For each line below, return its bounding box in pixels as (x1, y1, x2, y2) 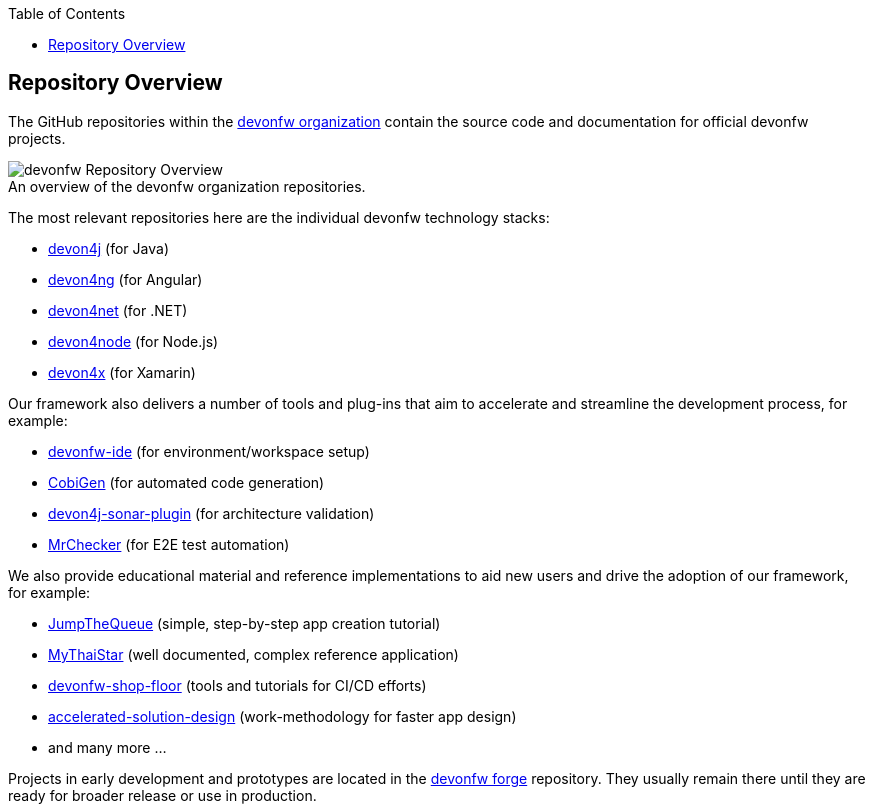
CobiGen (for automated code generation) (48, 473, 325, 491)
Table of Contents (8, 5, 126, 22)
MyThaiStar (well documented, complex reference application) (48, 645, 459, 663)
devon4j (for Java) (48, 239, 169, 257)
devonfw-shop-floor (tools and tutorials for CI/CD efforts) (48, 676, 427, 694)
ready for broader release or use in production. (8, 786, 317, 804)
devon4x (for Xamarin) (48, 363, 196, 381)
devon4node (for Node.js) (48, 332, 219, 350)
